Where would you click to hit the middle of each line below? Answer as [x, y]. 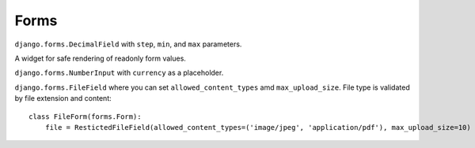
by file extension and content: [63, 98]
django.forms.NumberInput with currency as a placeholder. [119, 73]
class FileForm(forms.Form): [85, 117]
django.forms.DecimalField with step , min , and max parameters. [128, 44]
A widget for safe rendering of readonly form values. [100, 58]
